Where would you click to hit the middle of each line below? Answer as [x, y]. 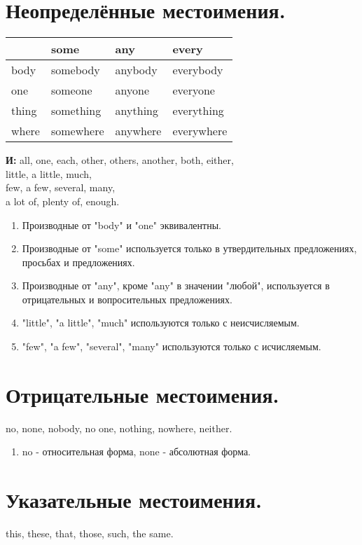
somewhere [77, 131]
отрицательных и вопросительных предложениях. [127, 299]
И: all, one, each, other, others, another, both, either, [120, 160]
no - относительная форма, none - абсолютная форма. [137, 451]
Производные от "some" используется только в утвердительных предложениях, [189, 248]
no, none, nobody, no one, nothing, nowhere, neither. [119, 428]
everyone [194, 90]
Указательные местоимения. [134, 500]
